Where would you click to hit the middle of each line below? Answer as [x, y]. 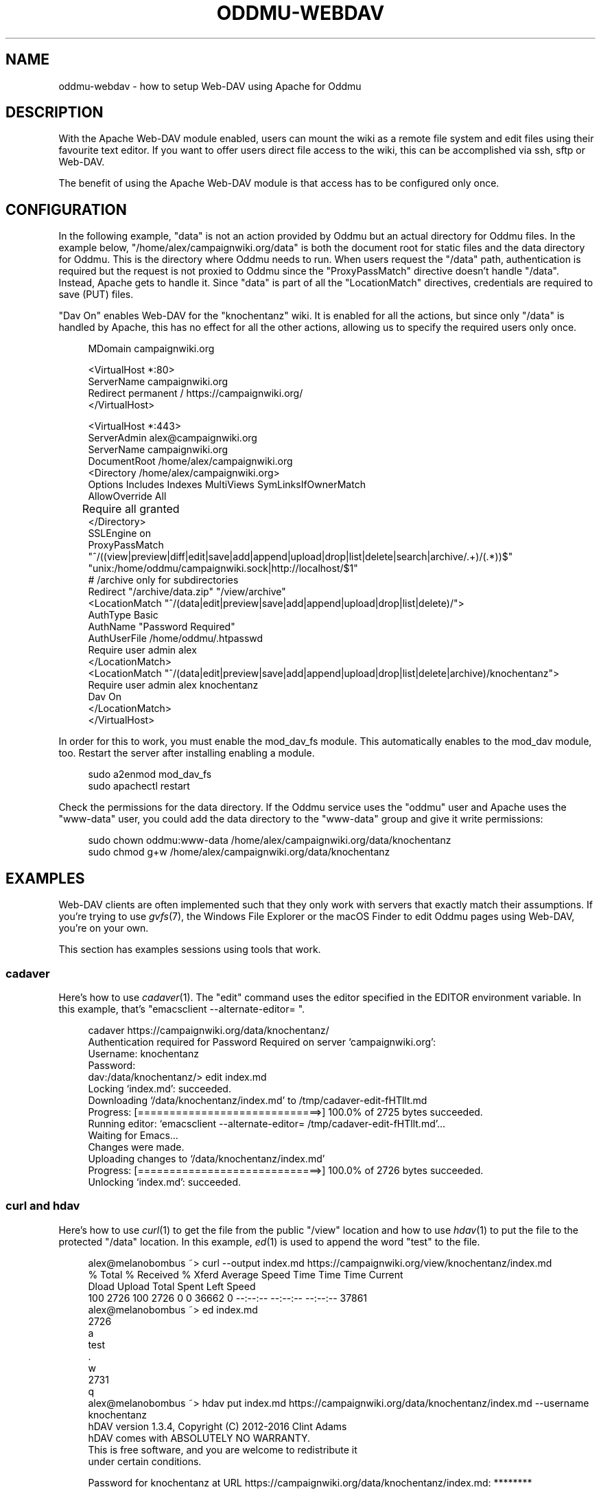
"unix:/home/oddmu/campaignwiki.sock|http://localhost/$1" [223, 568]
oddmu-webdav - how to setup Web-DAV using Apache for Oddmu [210, 86]
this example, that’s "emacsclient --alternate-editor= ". [182, 1009]
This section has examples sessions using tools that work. [190, 950]
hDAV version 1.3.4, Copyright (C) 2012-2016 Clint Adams [217, 1426]
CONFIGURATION [66, 209]
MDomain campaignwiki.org [151, 349]
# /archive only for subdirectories [163, 580]
